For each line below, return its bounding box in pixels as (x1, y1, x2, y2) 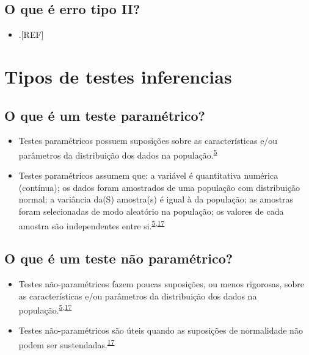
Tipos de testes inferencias (4, 63, 232, 88)
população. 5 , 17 (18, 302, 72, 316)
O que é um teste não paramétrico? (4, 249, 233, 268)
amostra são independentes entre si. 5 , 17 (18, 217, 165, 232)
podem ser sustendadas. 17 (18, 337, 115, 351)
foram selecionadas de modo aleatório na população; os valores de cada (18, 205, 284, 217)
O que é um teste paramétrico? (4, 106, 205, 124)
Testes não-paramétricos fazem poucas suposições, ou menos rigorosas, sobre (18, 278, 305, 290)
